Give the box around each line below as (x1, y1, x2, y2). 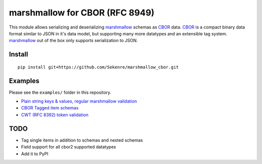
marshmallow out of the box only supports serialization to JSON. (9, 38, 138, 44)
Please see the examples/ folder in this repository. (9, 89, 112, 95)
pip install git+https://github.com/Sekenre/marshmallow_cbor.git (17, 64, 179, 70)
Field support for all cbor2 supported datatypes (21, 144, 116, 150)
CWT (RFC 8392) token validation (21, 112, 89, 118)
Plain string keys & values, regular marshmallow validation (21, 98, 137, 104)
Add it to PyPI (21, 150, 49, 157)
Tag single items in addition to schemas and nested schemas (21, 137, 143, 143)
